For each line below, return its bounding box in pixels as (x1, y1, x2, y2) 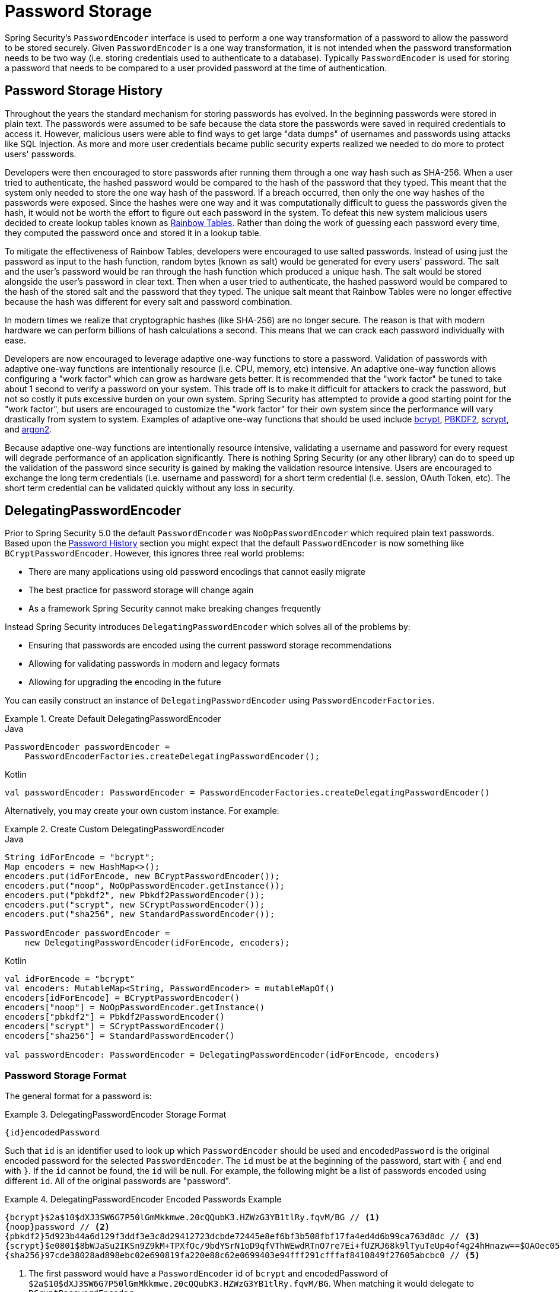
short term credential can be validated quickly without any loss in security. (5, 482, 295, 493)
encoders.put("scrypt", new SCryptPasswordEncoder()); (5, 900, 265, 910)
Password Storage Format (5, 1069, 127, 1081)
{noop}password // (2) (5, 1222, 110, 1232)
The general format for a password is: (5, 1091, 152, 1102)
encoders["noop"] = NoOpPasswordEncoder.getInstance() (5, 1003, 265, 1013)
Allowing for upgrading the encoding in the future (28, 677, 221, 688)
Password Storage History (5, 83, 163, 98)
